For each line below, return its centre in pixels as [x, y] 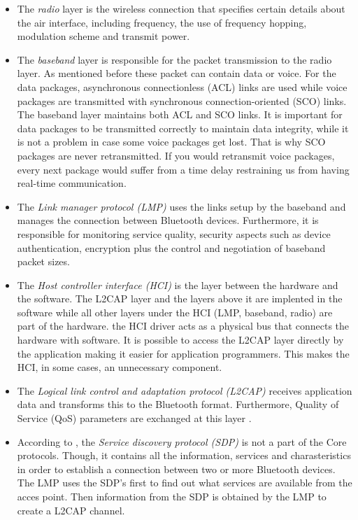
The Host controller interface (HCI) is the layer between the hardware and [178, 284]
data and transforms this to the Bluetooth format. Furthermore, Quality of [178, 404]
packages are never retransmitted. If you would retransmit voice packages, [176, 155]
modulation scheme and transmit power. [103, 36]
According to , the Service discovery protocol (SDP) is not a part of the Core [182, 441]
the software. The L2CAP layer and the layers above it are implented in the [180, 298]
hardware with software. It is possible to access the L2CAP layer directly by [180, 340]
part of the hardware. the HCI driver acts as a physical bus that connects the [183, 326]
